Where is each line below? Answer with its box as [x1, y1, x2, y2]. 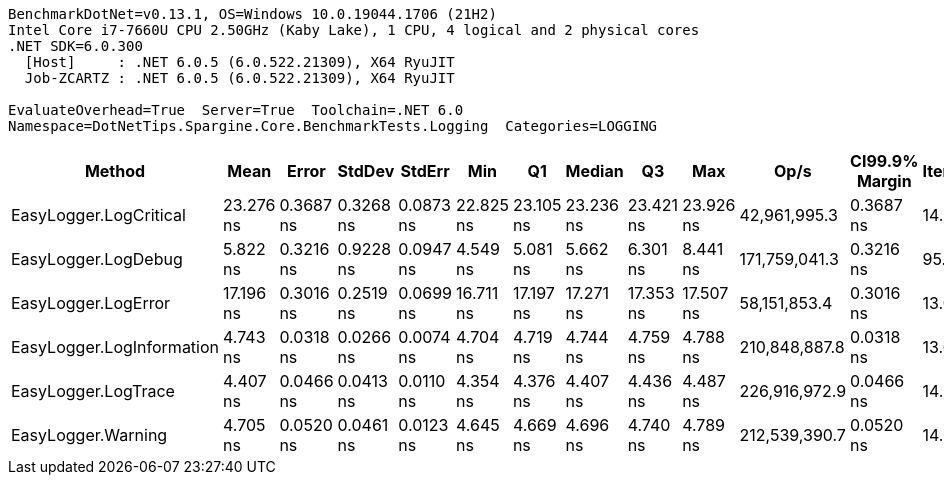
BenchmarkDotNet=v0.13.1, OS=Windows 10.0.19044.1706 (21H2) [8, 6, 497, 22]
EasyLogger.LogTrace [11, 381, 175, 401]
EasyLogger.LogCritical [11, 205, 186, 225]
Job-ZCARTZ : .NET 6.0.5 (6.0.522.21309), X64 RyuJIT [24, 70, 455, 86]
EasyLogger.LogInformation [11, 337, 220, 357]
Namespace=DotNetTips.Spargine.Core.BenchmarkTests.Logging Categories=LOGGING [8, 118, 658, 134]
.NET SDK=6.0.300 [8, 38, 143, 54]
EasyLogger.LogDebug [11, 249, 183, 269]
